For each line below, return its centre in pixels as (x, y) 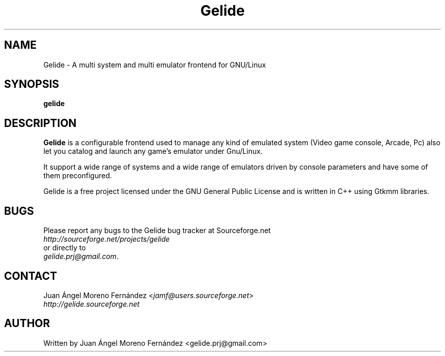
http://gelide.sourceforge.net (91, 304)
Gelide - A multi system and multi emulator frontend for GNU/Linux (155, 64)
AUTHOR (27, 323)
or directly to (65, 248)
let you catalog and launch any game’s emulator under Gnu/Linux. (153, 151)
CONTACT (31, 276)
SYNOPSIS (32, 84)
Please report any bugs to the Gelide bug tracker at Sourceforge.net (157, 231)
